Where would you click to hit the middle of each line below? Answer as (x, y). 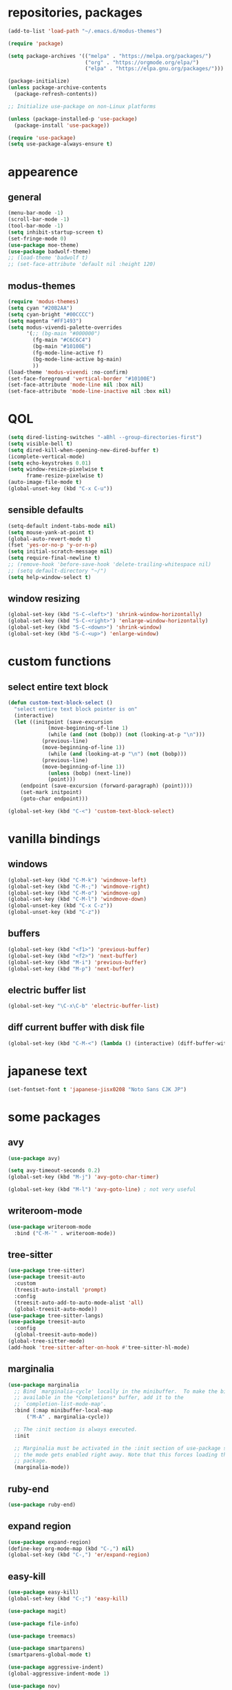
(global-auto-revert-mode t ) (50, 539)
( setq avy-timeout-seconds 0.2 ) (54, 1171)
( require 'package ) (36, 43)
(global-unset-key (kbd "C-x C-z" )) (60, 906)
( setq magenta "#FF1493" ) (45, 321)
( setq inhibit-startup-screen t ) (56, 232)
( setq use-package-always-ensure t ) (60, 144)
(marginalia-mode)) (42, 1467)
